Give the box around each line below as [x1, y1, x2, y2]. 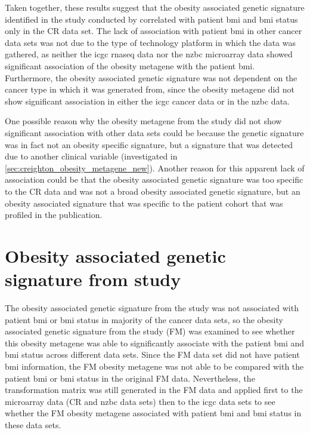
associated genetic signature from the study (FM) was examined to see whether [5, 325, 295, 337]
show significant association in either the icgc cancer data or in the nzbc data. [5, 94, 290, 107]
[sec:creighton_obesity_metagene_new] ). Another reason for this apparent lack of [5, 161, 305, 174]
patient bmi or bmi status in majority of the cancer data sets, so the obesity [5, 313, 283, 325]
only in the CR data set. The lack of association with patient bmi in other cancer [5, 24, 302, 37]
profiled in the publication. [5, 208, 103, 221]
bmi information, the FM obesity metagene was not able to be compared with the [5, 360, 304, 372]
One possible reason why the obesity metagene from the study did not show [5, 115, 282, 127]
